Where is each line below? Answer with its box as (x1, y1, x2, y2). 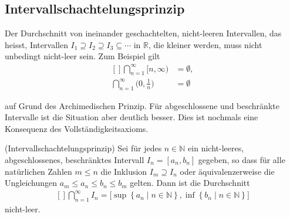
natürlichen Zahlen (5, 165, 72, 177)
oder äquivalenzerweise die (180, 165, 275, 177)
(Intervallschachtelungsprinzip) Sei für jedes (5, 142, 162, 154)
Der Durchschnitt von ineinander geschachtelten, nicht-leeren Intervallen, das (5, 27, 282, 39)
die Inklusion (100, 165, 147, 177)
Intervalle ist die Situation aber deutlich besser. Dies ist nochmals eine (5, 111, 258, 123)
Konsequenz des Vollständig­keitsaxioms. (5, 122, 149, 134)
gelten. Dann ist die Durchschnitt (130, 177, 250, 189)
